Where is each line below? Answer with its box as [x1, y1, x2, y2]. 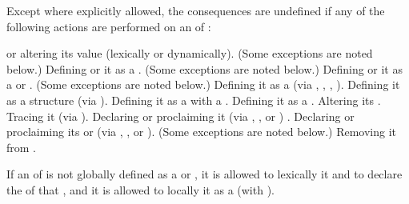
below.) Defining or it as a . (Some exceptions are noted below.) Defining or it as [6, 60, 403, 77]
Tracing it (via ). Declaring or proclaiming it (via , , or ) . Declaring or [6, 107, 355, 124]
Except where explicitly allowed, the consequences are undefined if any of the [6, 2, 385, 18]
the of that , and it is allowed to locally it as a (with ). [6, 181, 275, 198]
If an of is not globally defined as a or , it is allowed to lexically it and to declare [6, 166, 403, 182]
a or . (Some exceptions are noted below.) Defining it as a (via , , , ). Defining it [6, 76, 400, 93]
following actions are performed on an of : [6, 18, 211, 34]
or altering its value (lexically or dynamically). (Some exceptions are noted [6, 45, 373, 62]
